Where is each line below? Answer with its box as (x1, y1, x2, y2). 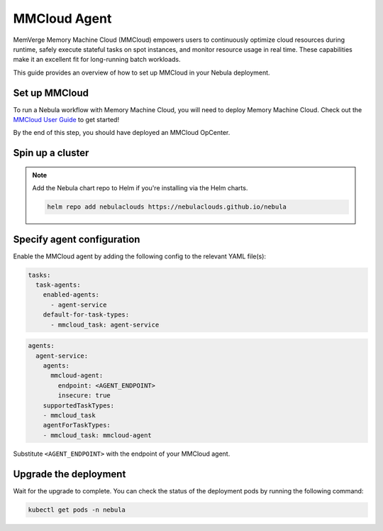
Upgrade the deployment (13, 468, 126, 480)
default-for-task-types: (43, 311, 130, 319)
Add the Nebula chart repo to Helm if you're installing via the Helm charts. (32, 184, 248, 192)
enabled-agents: (43, 291, 99, 299)
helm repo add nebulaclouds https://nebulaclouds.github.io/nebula (47, 203, 287, 211)
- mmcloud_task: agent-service (50, 320, 160, 329)
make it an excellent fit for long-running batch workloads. (13, 55, 181, 64)
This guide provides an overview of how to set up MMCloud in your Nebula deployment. (13, 68, 270, 77)
